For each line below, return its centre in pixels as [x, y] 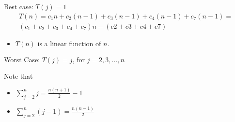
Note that [18, 76]
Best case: [19, 6]
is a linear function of [69, 43]
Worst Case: [22, 60]
